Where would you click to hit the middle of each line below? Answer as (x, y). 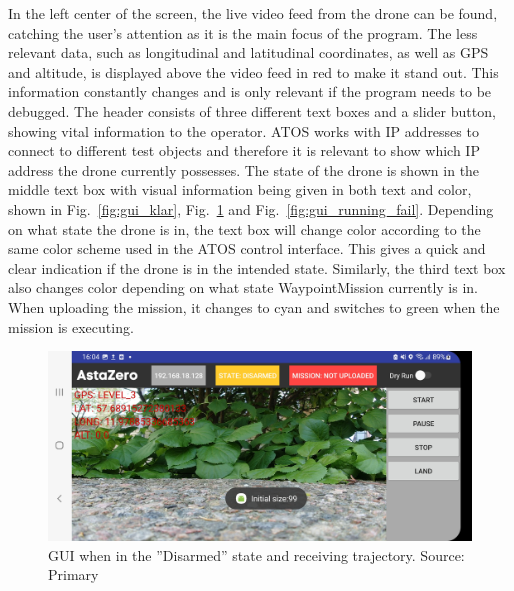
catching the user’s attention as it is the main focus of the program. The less (243, 32)
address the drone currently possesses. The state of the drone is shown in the (244, 169)
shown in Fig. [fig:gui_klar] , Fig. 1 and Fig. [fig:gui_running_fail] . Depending (251, 208)
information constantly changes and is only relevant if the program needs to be (250, 91)
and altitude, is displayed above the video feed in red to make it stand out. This (253, 71)
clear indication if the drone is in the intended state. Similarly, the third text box (257, 267)
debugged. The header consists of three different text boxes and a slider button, (252, 110)
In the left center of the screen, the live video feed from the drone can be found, (253, 13)
